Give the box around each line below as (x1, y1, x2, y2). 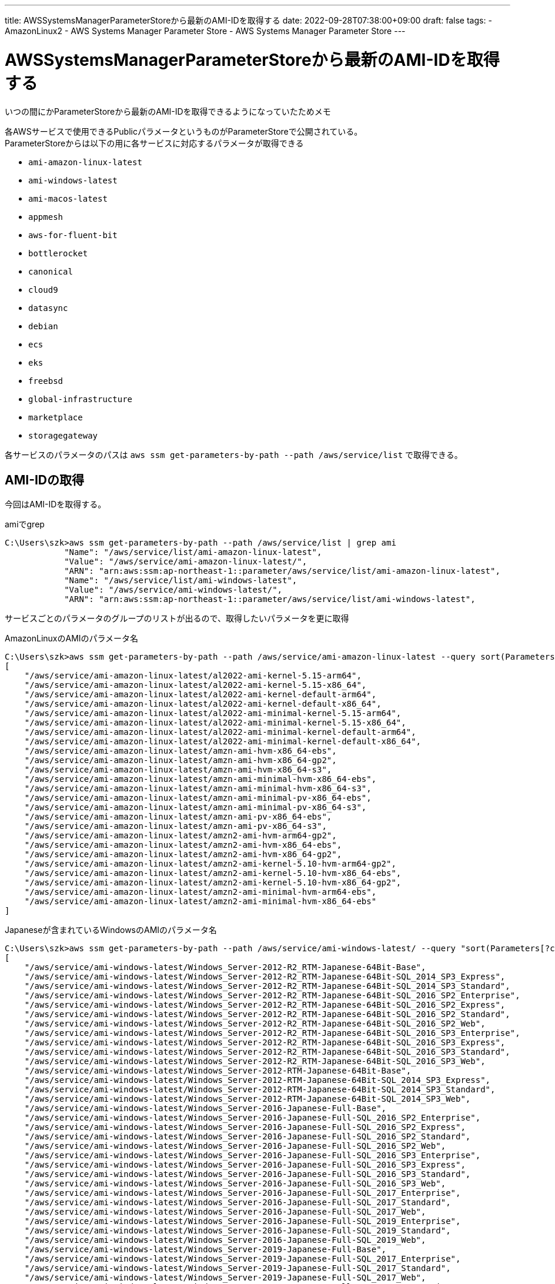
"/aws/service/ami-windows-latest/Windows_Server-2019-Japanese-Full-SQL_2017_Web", (24, 1273, 426, 1283)
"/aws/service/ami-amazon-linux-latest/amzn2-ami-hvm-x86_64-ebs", (24, 840, 342, 850)
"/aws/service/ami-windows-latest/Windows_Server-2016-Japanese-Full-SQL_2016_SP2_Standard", (24, 1132, 471, 1142)
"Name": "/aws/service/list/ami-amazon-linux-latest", (64, 547, 322, 557)
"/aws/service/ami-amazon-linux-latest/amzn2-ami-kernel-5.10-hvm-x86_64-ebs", (24, 868, 402, 878)
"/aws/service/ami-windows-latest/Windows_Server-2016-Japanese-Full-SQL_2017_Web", (24, 1207, 426, 1217)
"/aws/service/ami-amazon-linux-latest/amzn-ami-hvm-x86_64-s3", (24, 765, 332, 775)
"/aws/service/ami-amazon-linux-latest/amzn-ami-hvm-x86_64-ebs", (24, 746, 337, 756)
